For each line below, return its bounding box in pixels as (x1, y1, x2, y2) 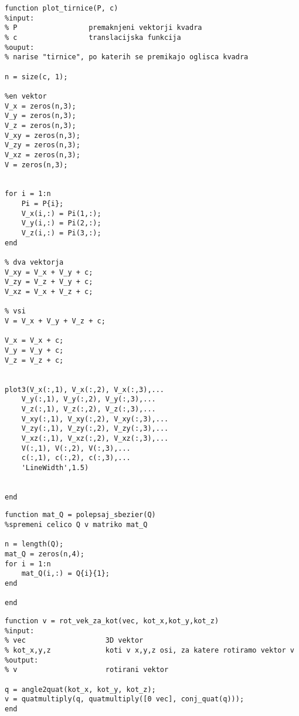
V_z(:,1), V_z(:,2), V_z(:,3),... (21, 404, 156, 413)
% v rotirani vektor (5, 666, 169, 674)
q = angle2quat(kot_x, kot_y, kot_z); (5, 685, 156, 694)
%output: (5, 656, 39, 664)
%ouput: (5, 43, 35, 52)
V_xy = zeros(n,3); (5, 131, 80, 140)
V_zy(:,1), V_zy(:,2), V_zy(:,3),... (21, 424, 169, 433)
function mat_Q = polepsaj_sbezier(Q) (5, 511, 156, 519)
